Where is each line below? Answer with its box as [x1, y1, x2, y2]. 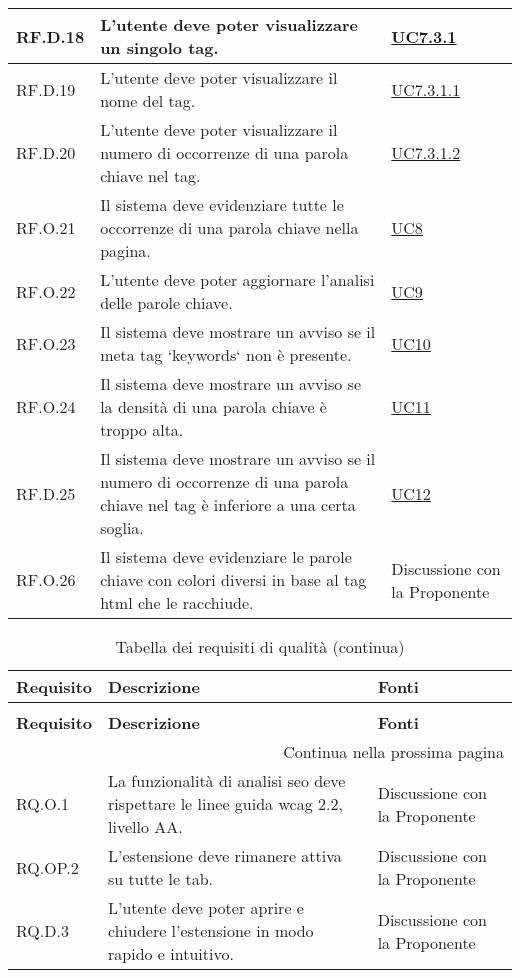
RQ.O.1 [16, 792, 70, 815]
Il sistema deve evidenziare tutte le [100, 193, 344, 216]
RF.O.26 [16, 568, 76, 591]
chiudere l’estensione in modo [108, 919, 314, 942]
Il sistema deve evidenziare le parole [100, 545, 352, 568]
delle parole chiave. [100, 291, 233, 314]
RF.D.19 [16, 77, 76, 101]
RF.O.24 [16, 395, 76, 418]
